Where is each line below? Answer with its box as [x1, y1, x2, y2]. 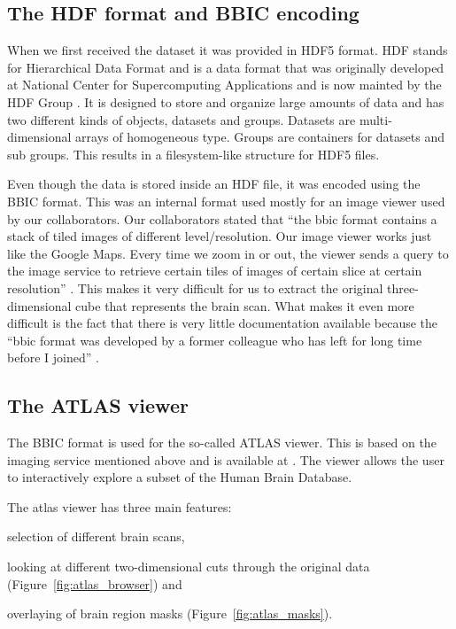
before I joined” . [7, 348, 99, 367]
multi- [359, 110, 392, 128]
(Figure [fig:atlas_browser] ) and [7, 574, 182, 593]
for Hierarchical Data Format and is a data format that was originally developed [7, 58, 444, 76]
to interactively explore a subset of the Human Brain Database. [7, 468, 352, 486]
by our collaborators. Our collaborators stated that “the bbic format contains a [7, 209, 437, 228]
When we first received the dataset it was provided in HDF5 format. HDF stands [7, 41, 448, 59]
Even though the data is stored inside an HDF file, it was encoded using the [7, 175, 421, 193]
